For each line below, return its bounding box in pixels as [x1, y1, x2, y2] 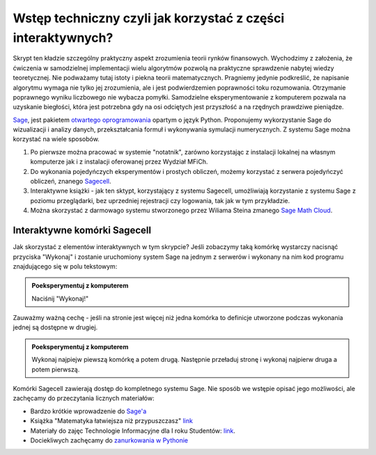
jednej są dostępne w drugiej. [13, 324, 98, 332]
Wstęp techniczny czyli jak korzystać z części [13, 10, 285, 26]
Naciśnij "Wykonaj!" [31, 294, 89, 303]
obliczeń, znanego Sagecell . [30, 177, 111, 186]
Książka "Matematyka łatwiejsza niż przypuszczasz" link [30, 417, 193, 425]
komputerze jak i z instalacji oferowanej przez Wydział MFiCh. [30, 157, 208, 166]
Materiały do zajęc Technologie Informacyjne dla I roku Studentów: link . [30, 426, 236, 435]
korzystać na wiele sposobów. [13, 135, 100, 143]
